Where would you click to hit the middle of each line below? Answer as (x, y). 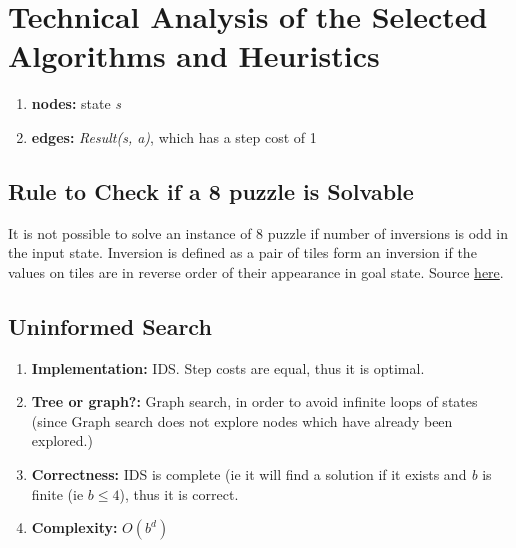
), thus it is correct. (179, 493)
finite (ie (57, 493)
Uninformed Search (110, 325)
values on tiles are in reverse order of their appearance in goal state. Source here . (256, 271)
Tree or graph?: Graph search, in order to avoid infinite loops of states (254, 401)
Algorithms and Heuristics (194, 55)
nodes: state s (76, 103)
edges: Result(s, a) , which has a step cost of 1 (174, 136)
